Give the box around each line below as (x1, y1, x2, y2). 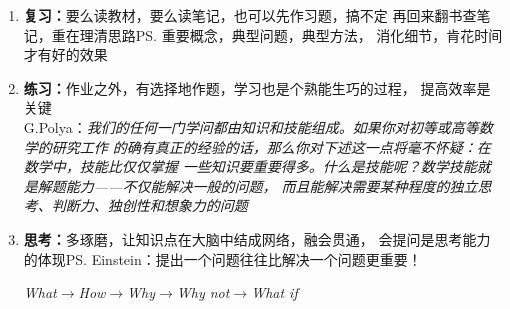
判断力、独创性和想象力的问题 (51, 195, 248, 216)
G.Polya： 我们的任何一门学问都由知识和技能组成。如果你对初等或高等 (23, 116, 479, 137)
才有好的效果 (23, 44, 108, 65)
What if (251, 282, 298, 303)
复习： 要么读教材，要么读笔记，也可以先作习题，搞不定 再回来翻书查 (23, 5, 477, 25)
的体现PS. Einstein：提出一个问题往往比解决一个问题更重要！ (23, 248, 422, 269)
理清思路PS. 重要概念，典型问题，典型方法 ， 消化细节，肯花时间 (79, 24, 503, 45)
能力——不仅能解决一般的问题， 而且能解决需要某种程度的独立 (65, 175, 478, 196)
